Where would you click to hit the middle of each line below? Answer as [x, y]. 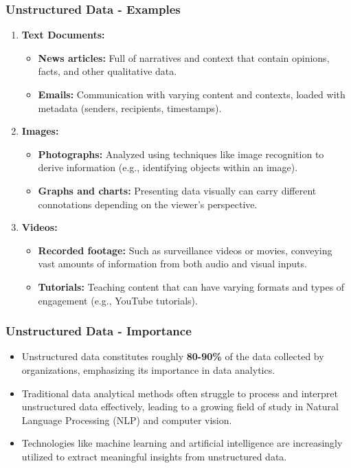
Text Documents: [63, 35]
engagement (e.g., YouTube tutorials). [118, 300]
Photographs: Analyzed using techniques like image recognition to [181, 154]
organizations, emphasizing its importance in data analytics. [148, 369]
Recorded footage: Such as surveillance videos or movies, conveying [185, 250]
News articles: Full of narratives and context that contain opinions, [184, 57]
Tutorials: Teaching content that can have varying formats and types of [191, 286]
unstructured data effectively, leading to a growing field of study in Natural [180, 406]
